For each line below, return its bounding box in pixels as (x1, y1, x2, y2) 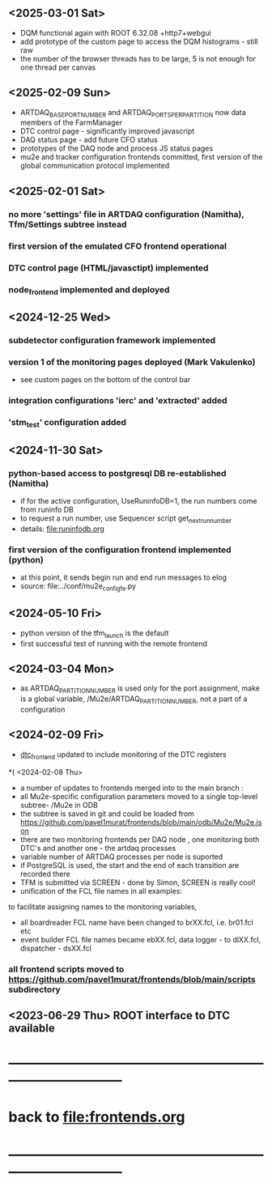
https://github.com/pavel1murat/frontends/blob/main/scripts (8, 973, 257, 984)
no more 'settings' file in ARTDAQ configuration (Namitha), (8, 208, 244, 219)
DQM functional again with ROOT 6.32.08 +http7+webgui (19, 28, 212, 37)
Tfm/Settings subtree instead (8, 219, 127, 230)
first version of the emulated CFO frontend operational (8, 240, 227, 252)
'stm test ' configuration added (8, 417, 127, 430)
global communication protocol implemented (19, 161, 170, 171)
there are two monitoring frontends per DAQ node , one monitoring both (19, 834, 260, 844)
